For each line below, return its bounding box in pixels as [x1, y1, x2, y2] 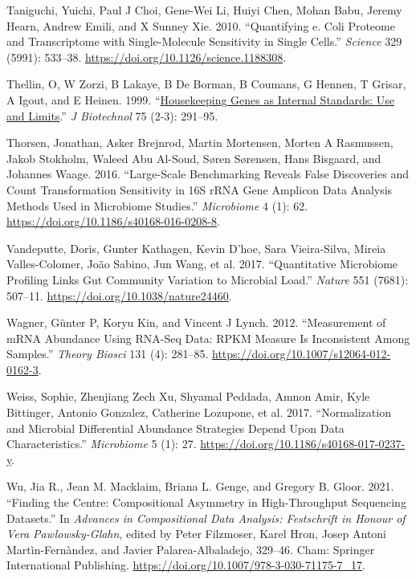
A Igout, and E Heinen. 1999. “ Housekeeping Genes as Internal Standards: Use [6, 91, 394, 108]
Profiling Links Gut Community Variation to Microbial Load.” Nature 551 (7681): [6, 271, 409, 287]
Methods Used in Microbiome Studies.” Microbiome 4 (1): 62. [6, 197, 308, 214]
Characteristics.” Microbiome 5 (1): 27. [6, 435, 197, 452]
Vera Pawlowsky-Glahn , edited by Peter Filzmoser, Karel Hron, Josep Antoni [6, 525, 387, 542]
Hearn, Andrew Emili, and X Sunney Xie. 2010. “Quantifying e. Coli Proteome [6, 17, 395, 34]
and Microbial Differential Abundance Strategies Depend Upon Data [6, 419, 345, 436]
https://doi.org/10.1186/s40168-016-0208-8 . [6, 213, 220, 230]
